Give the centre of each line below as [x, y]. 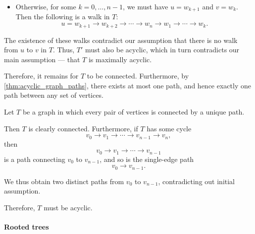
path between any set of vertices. [54, 95]
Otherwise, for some [46, 6]
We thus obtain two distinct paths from [64, 181]
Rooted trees [26, 227]
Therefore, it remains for [41, 76]
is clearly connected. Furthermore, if [83, 128]
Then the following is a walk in [63, 17]
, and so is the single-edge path [147, 159]
